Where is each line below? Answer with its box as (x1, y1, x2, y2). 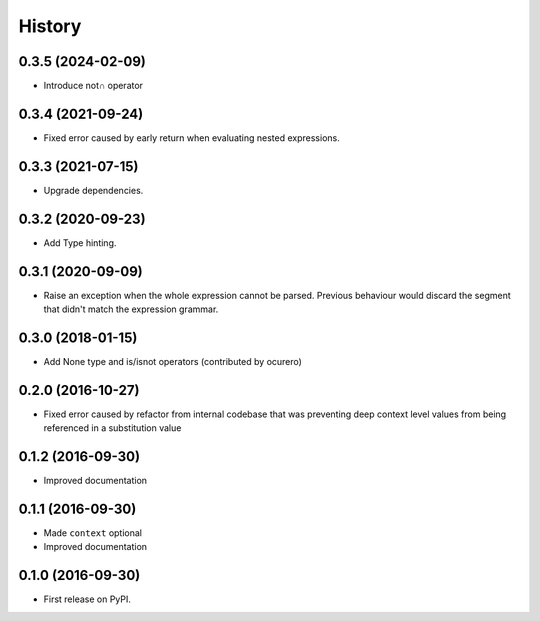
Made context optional (43, 527, 142, 539)
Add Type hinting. (43, 236, 117, 249)
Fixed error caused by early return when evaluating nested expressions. (43, 131, 340, 144)
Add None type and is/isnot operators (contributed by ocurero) (43, 355, 302, 367)
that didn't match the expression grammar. (43, 303, 219, 315)
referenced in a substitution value (43, 422, 182, 434)
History (18, 15, 82, 37)
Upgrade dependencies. (43, 184, 144, 196)
